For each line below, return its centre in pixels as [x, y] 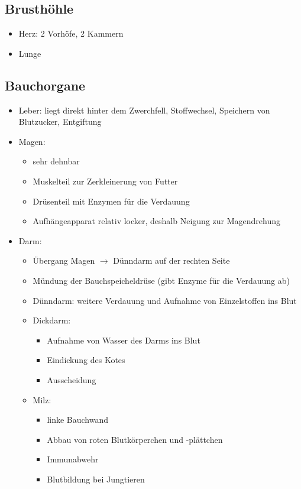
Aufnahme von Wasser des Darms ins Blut [124, 340]
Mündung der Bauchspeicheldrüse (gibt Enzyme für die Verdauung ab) [161, 280]
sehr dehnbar [56, 161]
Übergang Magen [64, 260]
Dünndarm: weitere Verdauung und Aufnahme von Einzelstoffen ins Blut [165, 300]
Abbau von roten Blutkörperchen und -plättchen [135, 439]
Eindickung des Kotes [86, 360]
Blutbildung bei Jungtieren [96, 479]
